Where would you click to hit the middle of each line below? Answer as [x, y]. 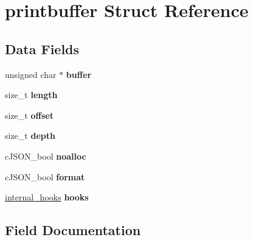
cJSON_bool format [45, 176]
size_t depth [30, 136]
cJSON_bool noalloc [46, 156]
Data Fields [42, 48]
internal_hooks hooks [47, 197]
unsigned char [31, 74]
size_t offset [29, 115]
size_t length [31, 95]
